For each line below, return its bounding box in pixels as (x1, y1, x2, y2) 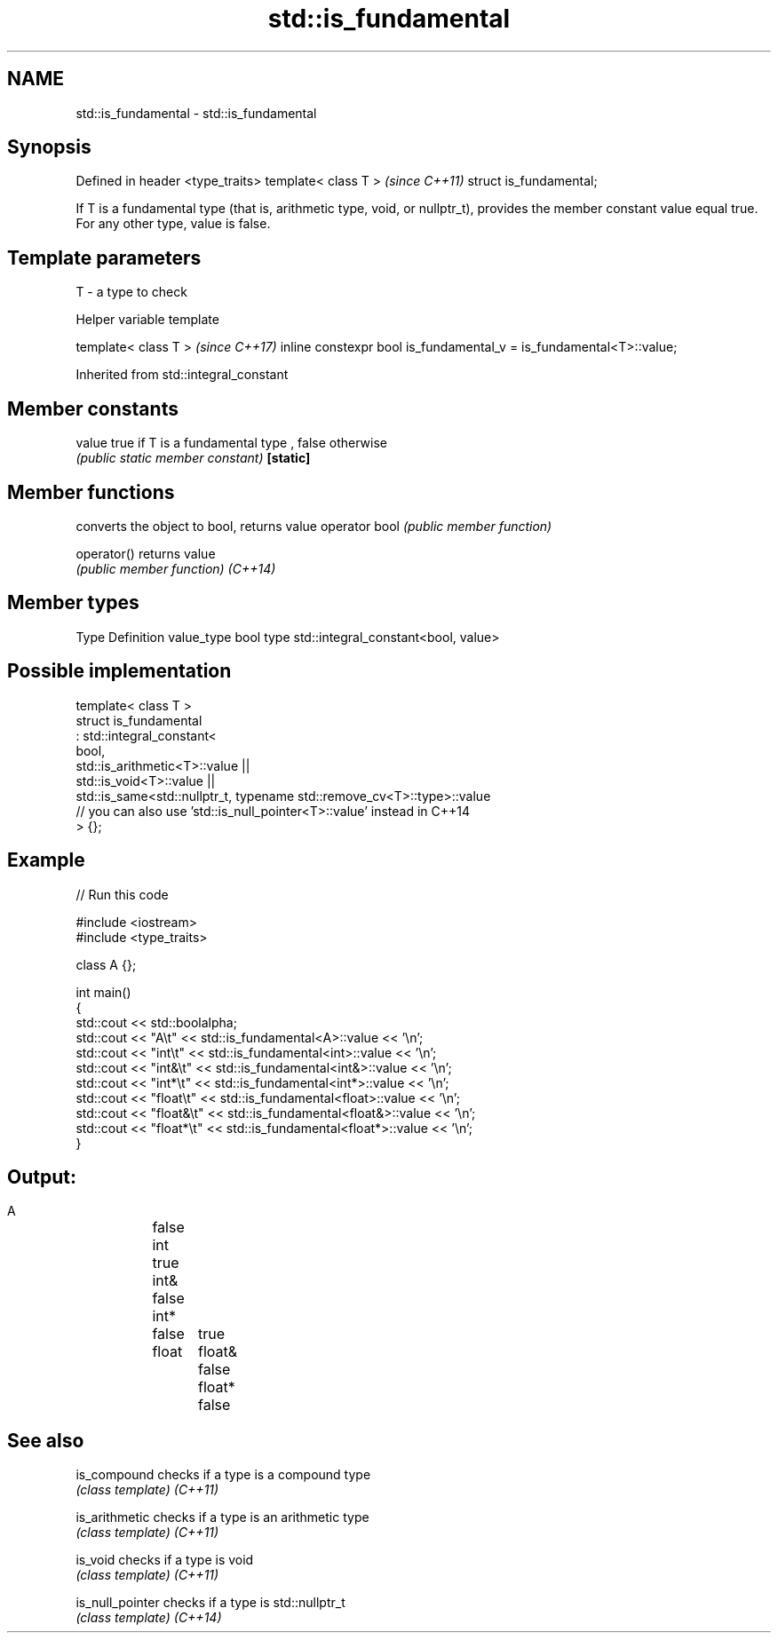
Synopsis (7, 136, 91, 159)
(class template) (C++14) (75, 1610, 222, 1626)
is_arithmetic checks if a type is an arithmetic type (75, 1509, 369, 1525)
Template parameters (7, 246, 202, 269)
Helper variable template (75, 312, 219, 328)
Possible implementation (7, 660, 232, 683)
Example (7, 849, 85, 872)
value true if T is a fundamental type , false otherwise (75, 435, 388, 451)
